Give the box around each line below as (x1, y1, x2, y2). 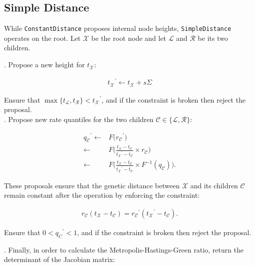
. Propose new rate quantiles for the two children (4, 114, 154, 124)
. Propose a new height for (4, 59, 85, 70)
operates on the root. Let (4, 32, 81, 43)
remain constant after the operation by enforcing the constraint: (4, 190, 200, 200)
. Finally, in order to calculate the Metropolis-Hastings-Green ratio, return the (4, 244, 244, 255)
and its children (190, 180, 238, 190)
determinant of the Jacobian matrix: (4, 254, 115, 265)
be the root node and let (91, 32, 166, 43)
